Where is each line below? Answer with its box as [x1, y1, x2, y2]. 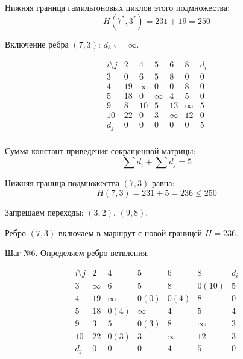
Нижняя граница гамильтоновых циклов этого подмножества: [5, 1, 230, 13]
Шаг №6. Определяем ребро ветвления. [5, 246, 150, 259]
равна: [151, 176, 175, 189]
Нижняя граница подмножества [5, 176, 119, 189]
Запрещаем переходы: [5, 205, 84, 218]
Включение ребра [5, 37, 69, 50]
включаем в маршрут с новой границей [58, 226, 203, 239]
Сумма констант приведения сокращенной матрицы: [5, 144, 196, 157]
